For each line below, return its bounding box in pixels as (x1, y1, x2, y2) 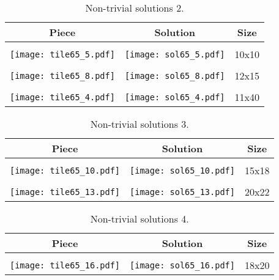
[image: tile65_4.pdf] (10, 92, 115, 102)
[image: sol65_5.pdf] (124, 49, 225, 59)
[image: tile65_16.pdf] (10, 260, 121, 270)
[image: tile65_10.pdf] (10, 165, 121, 175)
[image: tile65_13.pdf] (10, 186, 121, 197)
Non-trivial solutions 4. (90, 212, 189, 226)
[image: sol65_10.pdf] (130, 165, 235, 175)
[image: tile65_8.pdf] (10, 70, 115, 81)
